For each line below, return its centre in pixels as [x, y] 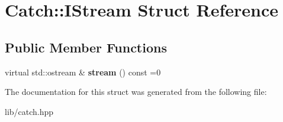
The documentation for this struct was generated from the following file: [136, 92]
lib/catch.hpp [29, 111]
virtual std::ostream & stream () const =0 [83, 72]
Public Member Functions [86, 47]
